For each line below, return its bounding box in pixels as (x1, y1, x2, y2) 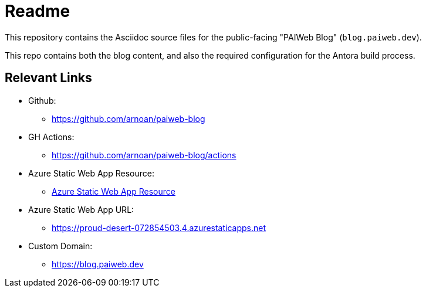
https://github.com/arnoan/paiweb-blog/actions (52, 150, 236, 160)
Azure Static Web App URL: (28, 204, 134, 215)
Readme (5, 1, 70, 21)
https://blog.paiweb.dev (52, 259, 144, 269)
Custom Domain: (28, 240, 93, 251)
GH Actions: (28, 131, 75, 142)
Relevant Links (5, 70, 92, 86)
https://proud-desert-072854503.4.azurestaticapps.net (52, 222, 266, 233)
